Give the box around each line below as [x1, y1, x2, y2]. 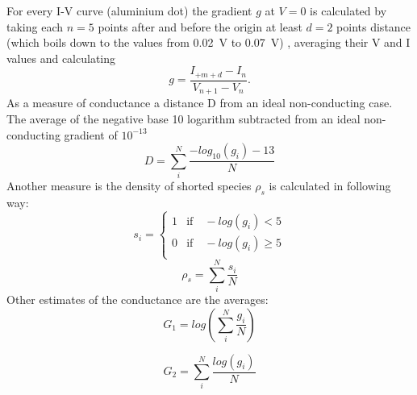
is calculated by [310, 2, 387, 19]
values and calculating [6, 49, 116, 66]
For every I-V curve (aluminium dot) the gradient [6, 2, 252, 19]
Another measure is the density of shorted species [6, 177, 252, 193]
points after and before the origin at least [98, 18, 302, 35]
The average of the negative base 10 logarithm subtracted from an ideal [6, 110, 361, 127]
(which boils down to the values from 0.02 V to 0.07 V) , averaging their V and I [6, 34, 411, 51]
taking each [6, 18, 63, 35]
